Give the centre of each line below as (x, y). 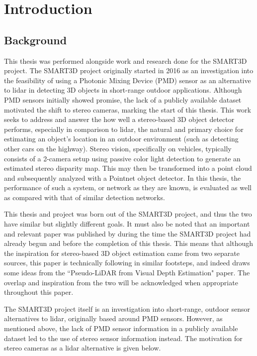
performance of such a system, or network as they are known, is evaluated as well (128, 187)
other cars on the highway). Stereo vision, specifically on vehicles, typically (118, 148)
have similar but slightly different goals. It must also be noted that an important (127, 224)
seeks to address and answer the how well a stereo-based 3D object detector (119, 119)
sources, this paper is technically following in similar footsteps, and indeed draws (127, 263)
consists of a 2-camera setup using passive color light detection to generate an (122, 158)
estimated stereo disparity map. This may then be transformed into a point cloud (128, 168)
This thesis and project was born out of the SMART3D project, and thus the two (128, 214)
